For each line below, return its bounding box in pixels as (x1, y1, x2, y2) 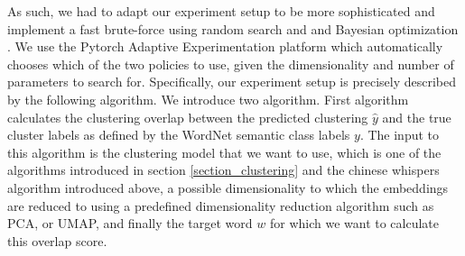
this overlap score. (7, 231, 107, 250)
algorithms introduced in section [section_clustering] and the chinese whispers (7, 160, 440, 179)
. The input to (359, 125, 440, 144)
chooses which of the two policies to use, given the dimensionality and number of (7, 54, 454, 73)
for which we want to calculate (269, 214, 440, 233)
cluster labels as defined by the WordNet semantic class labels (7, 125, 350, 144)
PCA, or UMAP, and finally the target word (7, 214, 253, 233)
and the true (382, 107, 451, 126)
